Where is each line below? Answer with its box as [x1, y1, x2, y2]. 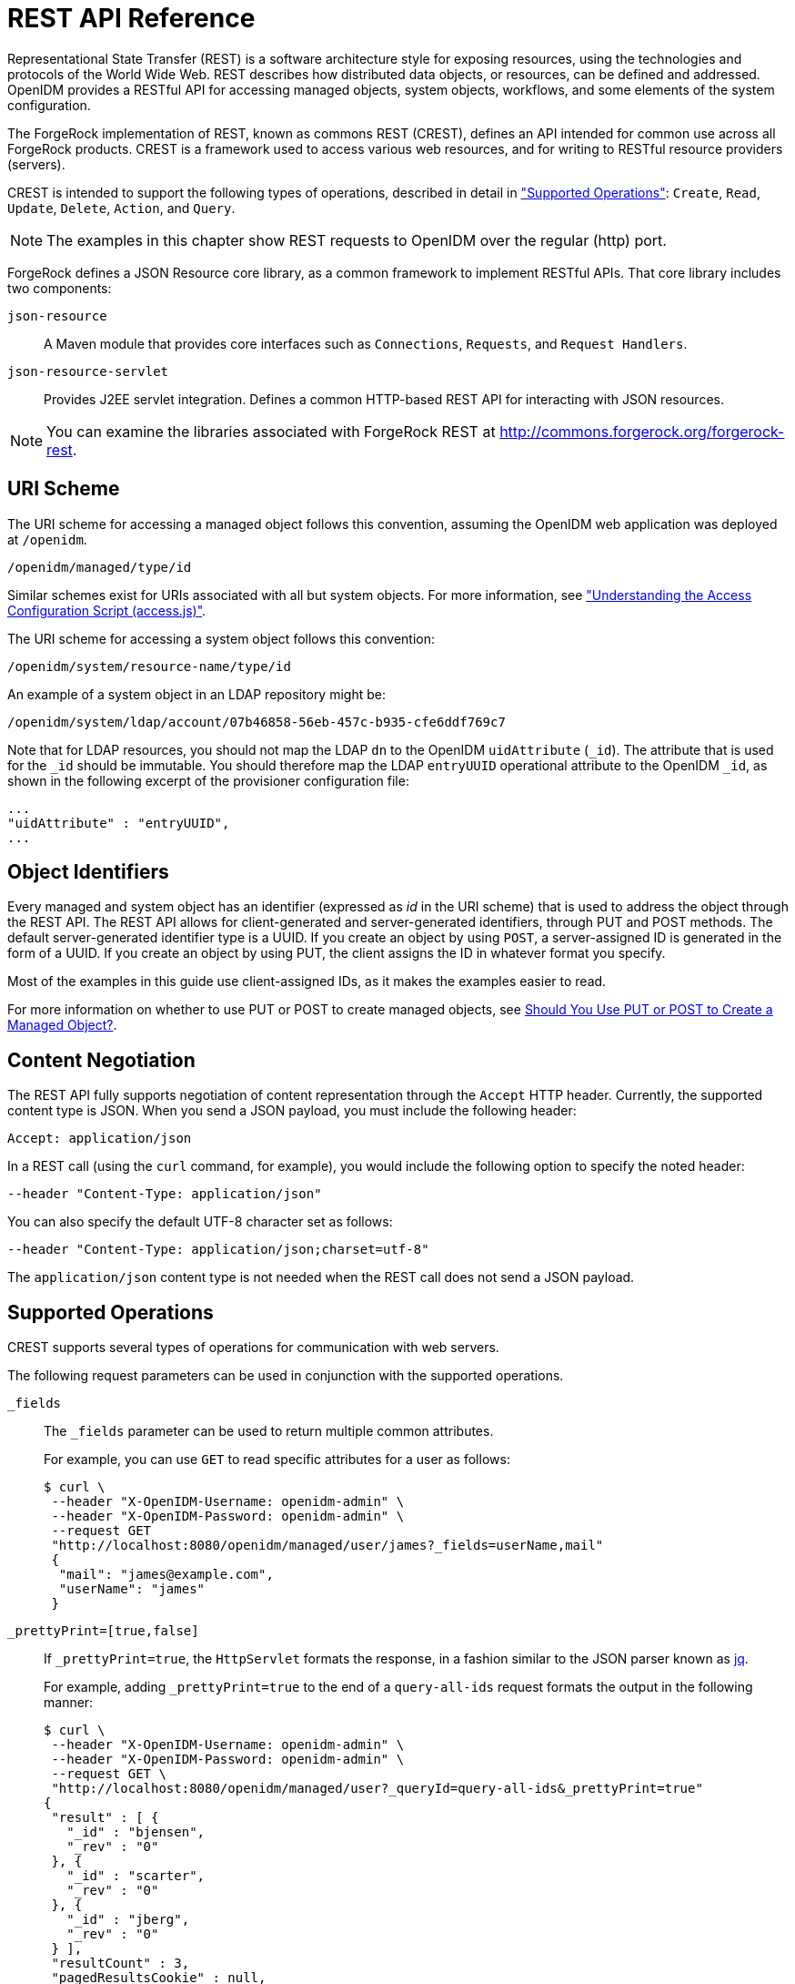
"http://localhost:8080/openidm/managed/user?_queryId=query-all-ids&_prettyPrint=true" [51, 1781, 703, 1796]
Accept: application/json [7, 1131, 192, 1146]
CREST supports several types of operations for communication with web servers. [7, 1339, 499, 1356]
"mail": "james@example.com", [58, 1567, 274, 1582]
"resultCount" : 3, [51, 1956, 190, 1971]
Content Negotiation [7, 1048, 196, 1072]
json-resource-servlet [7, 363, 169, 379]
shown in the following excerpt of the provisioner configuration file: [7, 772, 409, 789]
